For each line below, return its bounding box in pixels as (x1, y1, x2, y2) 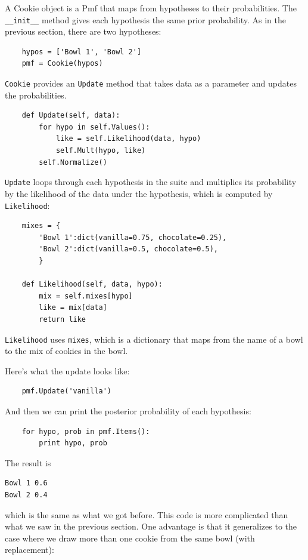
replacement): (5, 543, 54, 556)
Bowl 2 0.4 (5, 490, 48, 499)
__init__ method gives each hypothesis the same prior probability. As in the (5, 13, 286, 26)
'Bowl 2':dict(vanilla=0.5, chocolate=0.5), (39, 245, 218, 254)
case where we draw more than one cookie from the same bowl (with (5, 531, 255, 544)
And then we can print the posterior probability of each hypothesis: (5, 404, 251, 417)
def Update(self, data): (21, 111, 120, 120)
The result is (5, 456, 51, 469)
